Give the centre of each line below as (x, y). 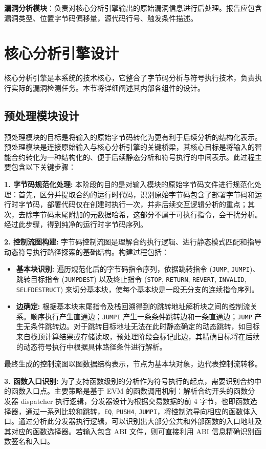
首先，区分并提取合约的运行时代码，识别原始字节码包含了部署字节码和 (136, 194)
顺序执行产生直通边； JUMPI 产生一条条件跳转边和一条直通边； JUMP (141, 316)
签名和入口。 (32, 441)
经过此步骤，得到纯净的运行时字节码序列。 (76, 224)
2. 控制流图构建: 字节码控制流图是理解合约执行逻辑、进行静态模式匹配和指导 (133, 242)
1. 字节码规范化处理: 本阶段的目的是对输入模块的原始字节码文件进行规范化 (129, 184)
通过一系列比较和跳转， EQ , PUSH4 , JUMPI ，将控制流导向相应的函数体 (138, 411)
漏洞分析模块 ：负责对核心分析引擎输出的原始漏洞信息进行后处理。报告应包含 (133, 8)
